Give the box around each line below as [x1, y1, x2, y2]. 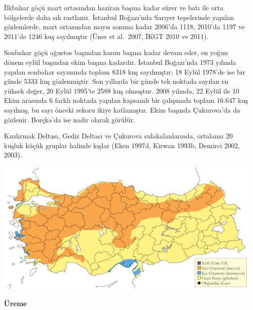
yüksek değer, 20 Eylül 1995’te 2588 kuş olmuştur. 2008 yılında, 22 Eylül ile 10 [4, 85, 239, 96]
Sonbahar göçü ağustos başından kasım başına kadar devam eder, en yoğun [4, 47, 228, 58]
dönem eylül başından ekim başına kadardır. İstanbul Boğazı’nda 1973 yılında [4, 57, 236, 67]
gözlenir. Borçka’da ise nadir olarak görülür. [4, 114, 135, 124]
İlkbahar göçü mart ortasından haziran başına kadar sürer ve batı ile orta [4, 2, 223, 12]
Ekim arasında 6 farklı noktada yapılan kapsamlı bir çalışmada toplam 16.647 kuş [4, 95, 248, 105]
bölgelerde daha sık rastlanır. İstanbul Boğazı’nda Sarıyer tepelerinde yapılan [4, 12, 234, 22]
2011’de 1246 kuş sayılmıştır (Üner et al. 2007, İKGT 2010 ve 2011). [4, 31, 209, 41]
